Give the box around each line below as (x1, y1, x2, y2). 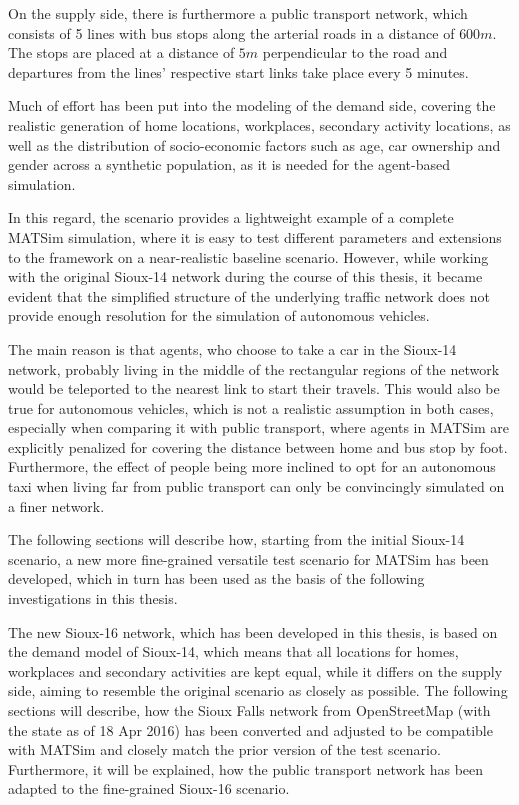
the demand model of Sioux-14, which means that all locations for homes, (8, 641, 459, 662)
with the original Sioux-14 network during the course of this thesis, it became (8, 266, 483, 287)
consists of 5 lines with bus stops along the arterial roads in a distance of (8, 22, 455, 43)
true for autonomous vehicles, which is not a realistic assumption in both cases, (8, 397, 494, 418)
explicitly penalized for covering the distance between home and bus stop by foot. (8, 436, 508, 457)
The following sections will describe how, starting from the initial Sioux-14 (8, 529, 465, 550)
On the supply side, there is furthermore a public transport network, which (8, 3, 468, 23)
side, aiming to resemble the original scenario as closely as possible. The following (8, 680, 508, 701)
